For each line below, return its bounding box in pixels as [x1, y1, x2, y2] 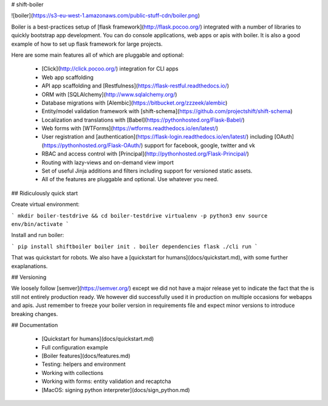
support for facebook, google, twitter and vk [144, 142, 255, 149]
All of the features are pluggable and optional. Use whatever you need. [41, 176, 219, 183]
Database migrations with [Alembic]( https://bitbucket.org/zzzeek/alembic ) [41, 99, 228, 106]
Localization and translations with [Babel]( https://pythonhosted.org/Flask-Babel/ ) [41, 116, 245, 123]
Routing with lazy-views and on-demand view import [41, 159, 174, 166]
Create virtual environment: [11, 201, 80, 208]
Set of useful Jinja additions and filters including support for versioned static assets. [41, 167, 253, 174]
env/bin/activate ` [11, 221, 69, 227]
